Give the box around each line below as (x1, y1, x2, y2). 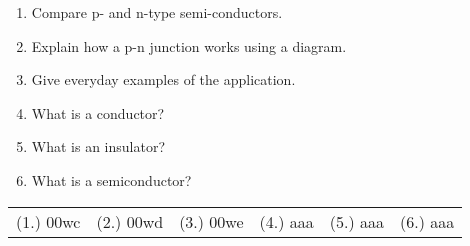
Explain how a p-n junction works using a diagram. (31, 35, 347, 56)
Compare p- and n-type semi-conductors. (31, 2, 283, 22)
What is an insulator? (31, 136, 166, 157)
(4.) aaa (259, 209, 314, 233)
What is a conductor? (31, 102, 165, 123)
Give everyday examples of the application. (31, 69, 296, 90)
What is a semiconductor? (31, 169, 192, 190)
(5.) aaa (329, 209, 385, 233)
